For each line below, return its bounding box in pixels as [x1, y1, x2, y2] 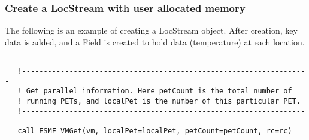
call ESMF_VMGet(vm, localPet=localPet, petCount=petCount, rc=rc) [17, 127, 292, 135]
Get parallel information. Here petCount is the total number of [26, 87, 292, 96]
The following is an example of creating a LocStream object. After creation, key [5, 24, 298, 36]
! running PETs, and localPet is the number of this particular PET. [17, 97, 301, 106]
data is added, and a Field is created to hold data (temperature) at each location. [5, 35, 305, 48]
